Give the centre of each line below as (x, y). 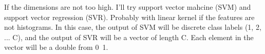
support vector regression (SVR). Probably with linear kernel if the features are (129, 17)
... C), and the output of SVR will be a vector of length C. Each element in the (129, 37)
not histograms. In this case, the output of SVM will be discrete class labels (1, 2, (133, 27)
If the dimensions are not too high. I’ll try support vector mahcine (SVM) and (128, 7)
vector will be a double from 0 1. (56, 47)
